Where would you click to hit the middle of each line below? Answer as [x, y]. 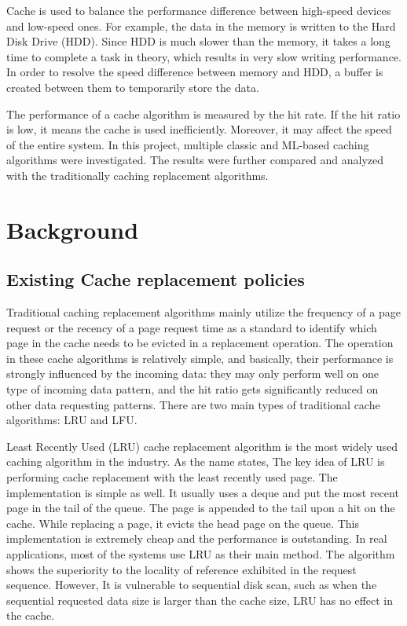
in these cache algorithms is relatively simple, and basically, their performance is [200, 358]
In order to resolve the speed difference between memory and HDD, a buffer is [195, 72]
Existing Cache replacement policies [156, 279]
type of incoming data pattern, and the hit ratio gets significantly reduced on [192, 389]
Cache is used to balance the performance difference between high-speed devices [199, 10]
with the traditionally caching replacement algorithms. [137, 175]
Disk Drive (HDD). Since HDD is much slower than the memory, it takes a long [198, 41]
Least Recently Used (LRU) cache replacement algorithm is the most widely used [202, 446]
